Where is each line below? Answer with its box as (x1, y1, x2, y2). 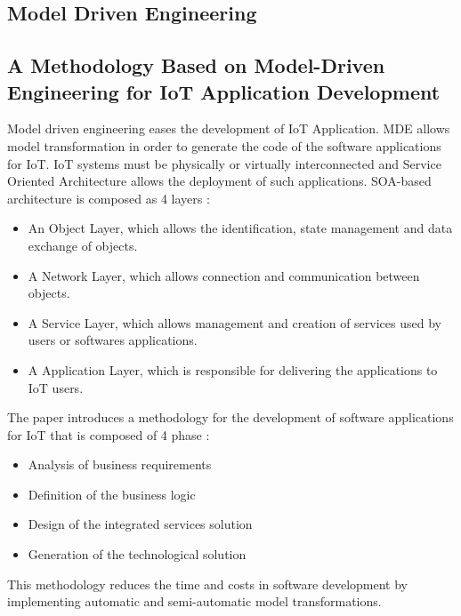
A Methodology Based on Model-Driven (7, 52, 385, 79)
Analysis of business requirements (28, 455, 212, 474)
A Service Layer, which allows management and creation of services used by (28, 313, 441, 332)
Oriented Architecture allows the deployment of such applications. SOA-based (7, 172, 432, 190)
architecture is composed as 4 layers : (7, 188, 210, 207)
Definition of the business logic (28, 484, 196, 503)
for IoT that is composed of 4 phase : (7, 425, 210, 444)
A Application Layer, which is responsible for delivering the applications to (28, 360, 438, 379)
